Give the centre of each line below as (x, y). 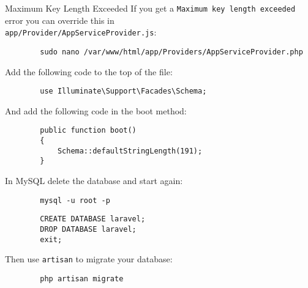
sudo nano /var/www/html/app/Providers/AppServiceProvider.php (171, 52)
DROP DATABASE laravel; (88, 229)
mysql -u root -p (75, 200)
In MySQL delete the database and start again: (94, 181)
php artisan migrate (82, 279)
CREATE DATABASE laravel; (93, 219)
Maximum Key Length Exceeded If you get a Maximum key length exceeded (150, 8)
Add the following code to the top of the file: (89, 71)
